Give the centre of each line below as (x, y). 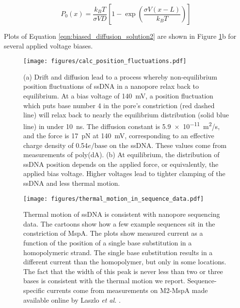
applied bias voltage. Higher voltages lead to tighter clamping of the (124, 173)
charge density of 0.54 (56, 145)
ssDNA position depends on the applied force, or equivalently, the (121, 164)
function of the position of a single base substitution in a (108, 243)
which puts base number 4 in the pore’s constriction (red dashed (119, 105)
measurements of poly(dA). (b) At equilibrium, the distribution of (121, 154)
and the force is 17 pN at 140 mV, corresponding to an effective (119, 136)
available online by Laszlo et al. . (72, 300)
